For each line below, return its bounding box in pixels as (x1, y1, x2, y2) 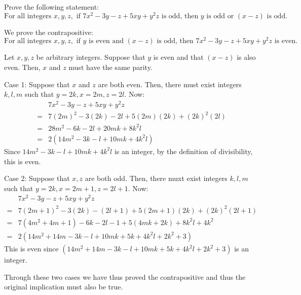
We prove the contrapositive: (4, 26, 93, 37)
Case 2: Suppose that (4, 173, 70, 183)
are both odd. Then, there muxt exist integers (85, 173, 228, 183)
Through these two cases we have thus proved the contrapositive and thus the (4, 271, 246, 282)
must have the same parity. (68, 61, 153, 72)
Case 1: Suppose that (4, 79, 70, 89)
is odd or (206, 12, 234, 20)
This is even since (4, 243, 59, 253)
